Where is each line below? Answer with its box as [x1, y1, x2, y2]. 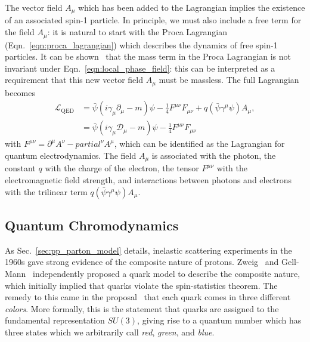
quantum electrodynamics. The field [5, 149, 137, 161]
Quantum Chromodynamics [5, 216, 179, 235]
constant [5, 162, 36, 174]
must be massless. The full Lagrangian [159, 73, 299, 86]
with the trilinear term [5, 185, 88, 198]
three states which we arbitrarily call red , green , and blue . [5, 325, 215, 338]
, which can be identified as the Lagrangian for [114, 137, 285, 150]
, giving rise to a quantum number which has [137, 314, 302, 326]
